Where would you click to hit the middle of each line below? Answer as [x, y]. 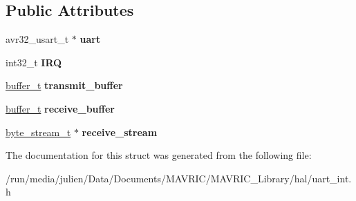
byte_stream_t [38, 132]
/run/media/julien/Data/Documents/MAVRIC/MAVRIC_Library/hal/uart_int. [179, 178]
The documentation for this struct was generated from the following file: [159, 155]
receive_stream [120, 132]
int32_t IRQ [34, 62]
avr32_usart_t [37, 39]
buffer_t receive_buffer [60, 108]
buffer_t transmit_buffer [64, 85]
